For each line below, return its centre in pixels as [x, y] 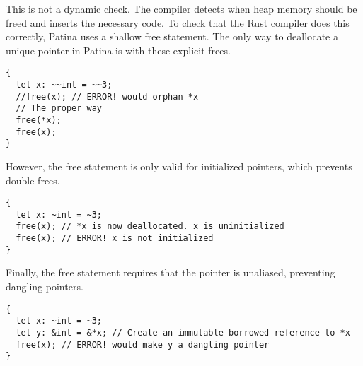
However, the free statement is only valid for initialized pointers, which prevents [179, 166]
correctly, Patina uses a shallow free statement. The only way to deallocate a [172, 36]
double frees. [33, 180]
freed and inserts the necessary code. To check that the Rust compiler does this [178, 22]
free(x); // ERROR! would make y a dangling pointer [143, 344]
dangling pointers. [45, 287]
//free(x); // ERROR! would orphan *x [107, 96]
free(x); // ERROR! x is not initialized [115, 238]
